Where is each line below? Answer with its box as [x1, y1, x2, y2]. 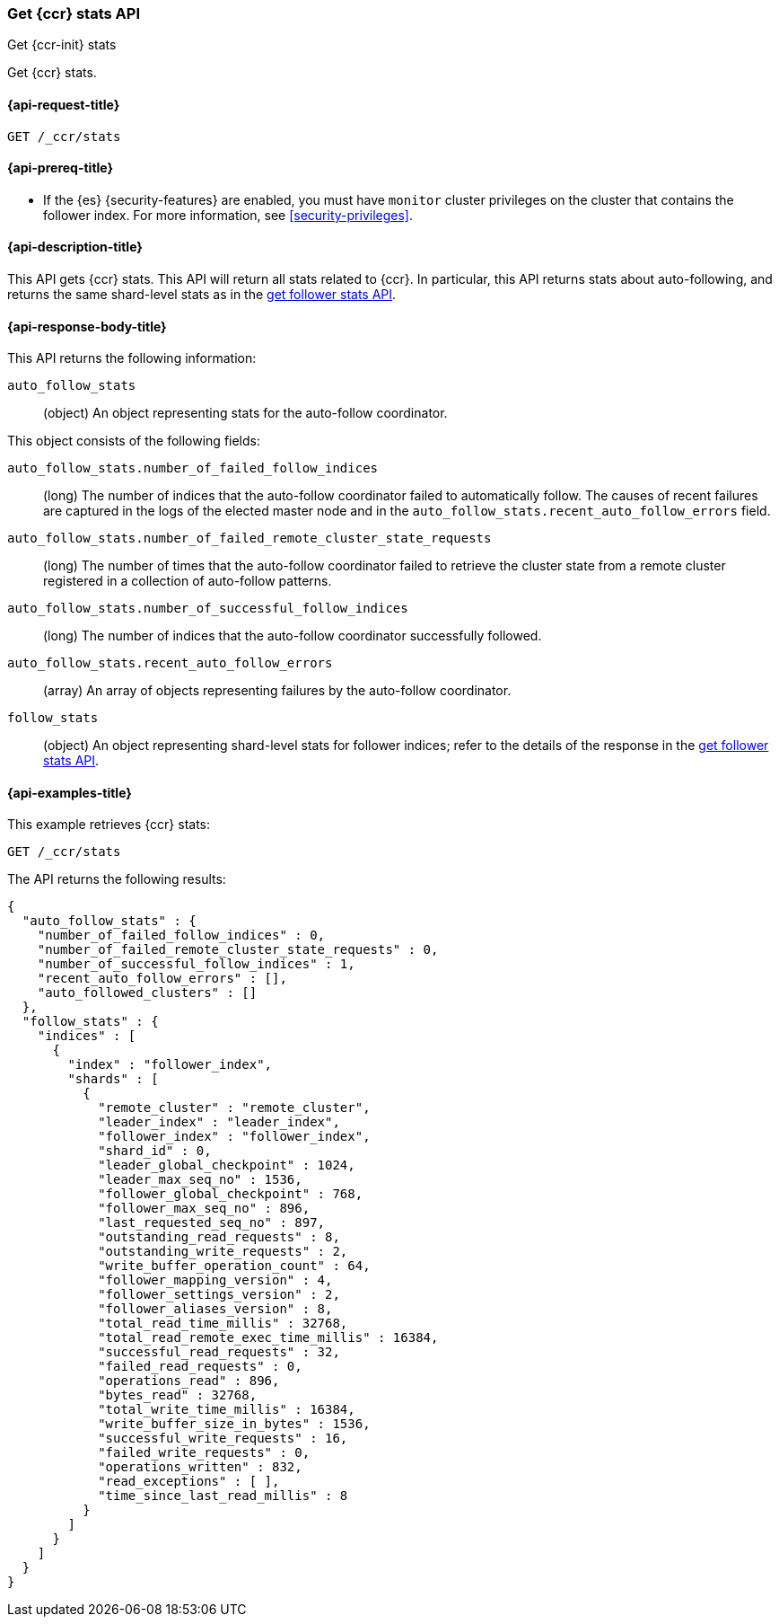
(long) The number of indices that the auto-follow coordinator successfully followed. [43, 628, 542, 644]
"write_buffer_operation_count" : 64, [98, 1258, 371, 1274]
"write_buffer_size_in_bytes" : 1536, [98, 1417, 371, 1432]
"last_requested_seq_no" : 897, [98, 1215, 326, 1231]
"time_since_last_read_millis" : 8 [98, 1488, 348, 1504]
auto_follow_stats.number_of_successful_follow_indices [7, 601, 408, 616]
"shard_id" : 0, [98, 1143, 212, 1159]
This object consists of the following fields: [7, 433, 260, 449]
